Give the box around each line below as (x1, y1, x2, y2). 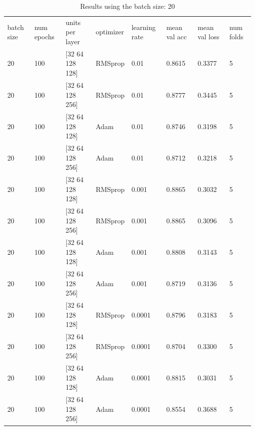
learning (131, 22, 156, 32)
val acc (166, 31, 187, 42)
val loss (198, 31, 220, 42)
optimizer (96, 27, 124, 37)
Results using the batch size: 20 (80, 1, 175, 11)
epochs (34, 31, 55, 42)
